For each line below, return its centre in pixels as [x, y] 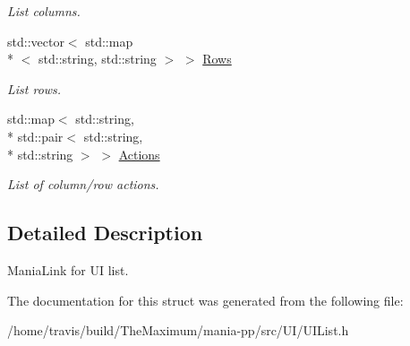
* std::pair [35, 136]
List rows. [34, 88]
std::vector [36, 41]
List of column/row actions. [83, 184]
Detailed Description [105, 233]
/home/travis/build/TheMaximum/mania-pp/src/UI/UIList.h [178, 330]
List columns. [44, 11]
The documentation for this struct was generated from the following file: [205, 300]
